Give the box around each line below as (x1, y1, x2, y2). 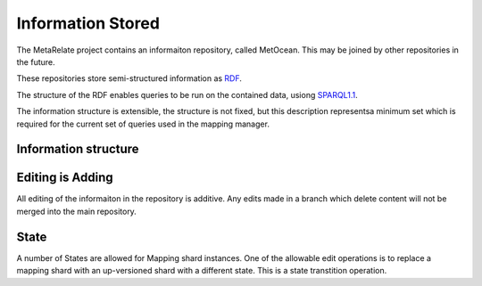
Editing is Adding (16, 170, 113, 185)
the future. (16, 56, 55, 67)
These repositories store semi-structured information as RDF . (16, 73, 243, 84)
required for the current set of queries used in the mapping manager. (16, 118, 270, 129)
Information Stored (16, 13, 161, 33)
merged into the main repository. (16, 206, 137, 217)
